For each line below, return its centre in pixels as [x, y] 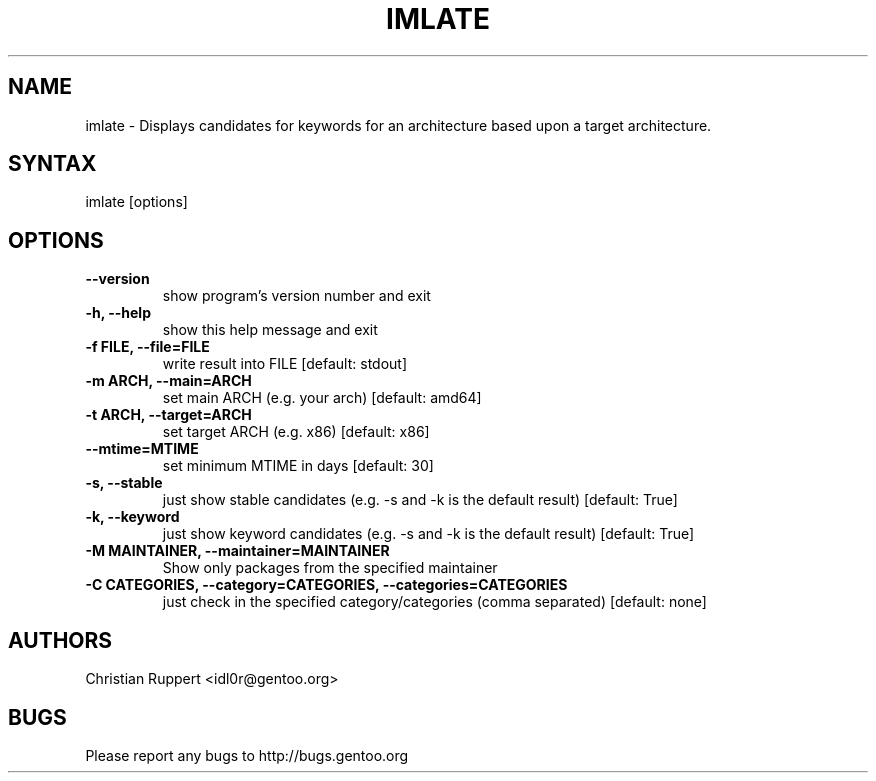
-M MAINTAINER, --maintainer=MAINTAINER [237, 551]
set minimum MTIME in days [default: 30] [298, 466]
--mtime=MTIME [142, 449]
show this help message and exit [270, 330]
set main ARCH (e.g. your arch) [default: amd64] [322, 398]
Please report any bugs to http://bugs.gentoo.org [247, 755]
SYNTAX [52, 164]
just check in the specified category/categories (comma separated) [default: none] [434, 602]
